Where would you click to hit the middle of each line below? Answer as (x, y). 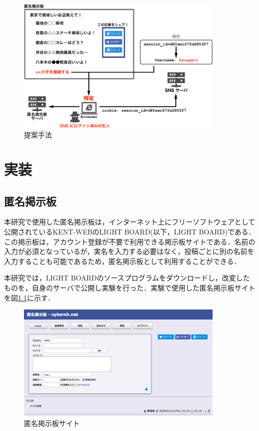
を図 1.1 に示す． (29, 297)
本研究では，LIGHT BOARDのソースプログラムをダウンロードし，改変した (127, 278)
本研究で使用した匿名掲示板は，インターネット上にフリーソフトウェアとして (130, 222)
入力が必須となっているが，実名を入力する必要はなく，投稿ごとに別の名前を (129, 251)
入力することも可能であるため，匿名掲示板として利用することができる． (123, 261)
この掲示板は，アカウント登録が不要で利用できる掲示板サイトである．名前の (130, 241)
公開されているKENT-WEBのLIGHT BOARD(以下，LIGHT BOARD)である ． (130, 231)
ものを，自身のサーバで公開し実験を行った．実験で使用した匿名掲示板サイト (130, 287)
